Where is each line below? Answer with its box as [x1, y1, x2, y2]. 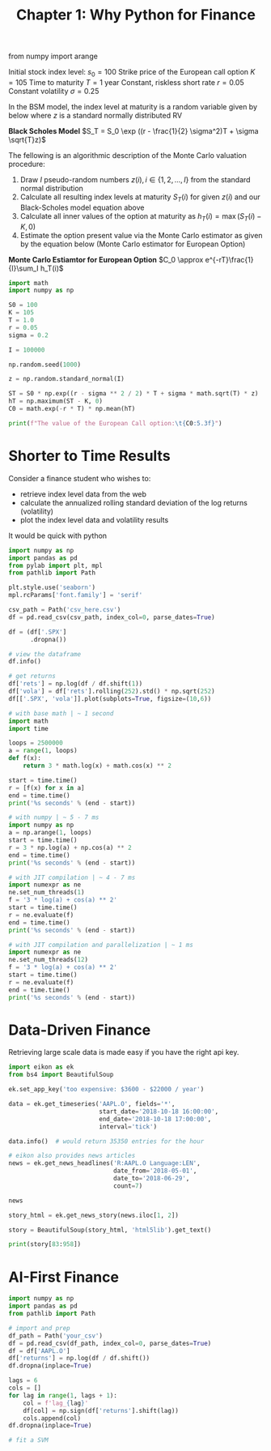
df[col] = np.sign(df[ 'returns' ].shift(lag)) [23, 1406, 180, 1415]
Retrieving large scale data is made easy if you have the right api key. [8, 1048, 239, 1057]
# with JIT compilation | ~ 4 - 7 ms [8, 873, 136, 881]
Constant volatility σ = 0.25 [8, 86, 100, 96]
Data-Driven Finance [8, 1021, 151, 1039]
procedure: [8, 159, 46, 169]
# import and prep [8, 1324, 70, 1332]
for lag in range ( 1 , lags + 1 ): [8, 1391, 117, 1399]
